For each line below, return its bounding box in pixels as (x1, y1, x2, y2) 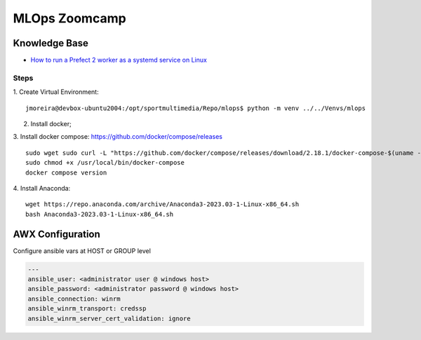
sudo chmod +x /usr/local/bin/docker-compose (25, 158, 185, 167)
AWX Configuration (13, 228, 101, 240)
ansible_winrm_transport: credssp (27, 305, 147, 313)
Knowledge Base (13, 37, 89, 49)
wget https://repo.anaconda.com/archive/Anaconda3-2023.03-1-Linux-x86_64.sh (25, 200, 300, 208)
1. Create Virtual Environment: (13, 88, 99, 96)
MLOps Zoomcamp (13, 11, 126, 26)
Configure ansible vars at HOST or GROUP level (13, 246, 151, 255)
